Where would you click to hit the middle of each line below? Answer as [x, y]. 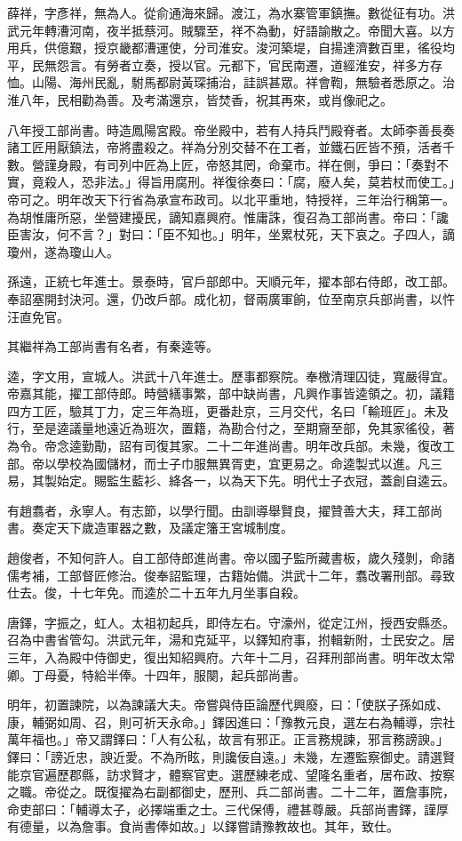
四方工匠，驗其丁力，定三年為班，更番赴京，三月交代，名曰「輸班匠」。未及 [228, 410]
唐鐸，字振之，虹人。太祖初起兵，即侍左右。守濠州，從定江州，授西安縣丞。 [231, 622]
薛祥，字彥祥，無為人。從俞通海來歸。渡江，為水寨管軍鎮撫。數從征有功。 [225, 12]
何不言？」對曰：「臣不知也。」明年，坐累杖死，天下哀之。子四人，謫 [255, 234]
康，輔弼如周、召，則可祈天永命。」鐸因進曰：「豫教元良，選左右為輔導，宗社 [231, 721]
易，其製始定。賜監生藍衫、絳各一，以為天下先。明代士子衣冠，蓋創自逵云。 [231, 481]
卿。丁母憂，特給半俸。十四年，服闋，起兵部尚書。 [156, 674]
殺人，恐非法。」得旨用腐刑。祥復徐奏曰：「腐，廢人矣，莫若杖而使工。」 [249, 182]
